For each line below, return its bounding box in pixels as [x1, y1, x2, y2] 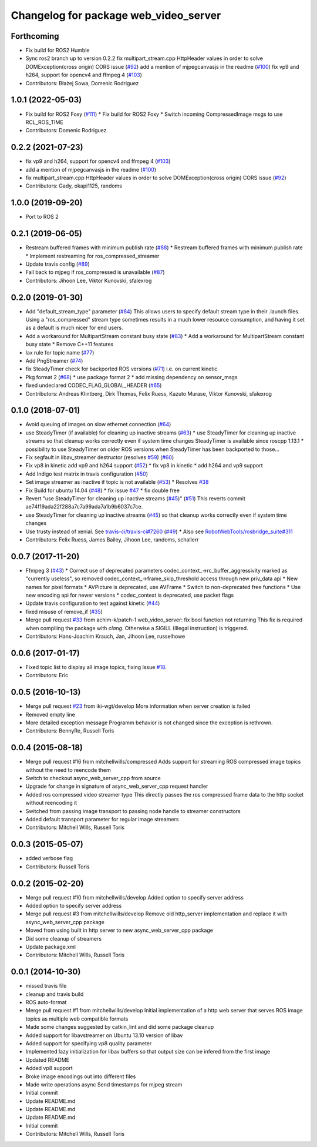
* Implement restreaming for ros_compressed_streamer [25, 252, 160, 259]
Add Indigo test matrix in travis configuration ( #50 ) [25, 470, 148, 477]
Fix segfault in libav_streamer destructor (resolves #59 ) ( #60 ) [25, 454, 174, 461]
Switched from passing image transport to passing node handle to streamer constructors [25, 807, 241, 814]
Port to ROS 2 [25, 213, 59, 220]
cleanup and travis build [25, 991, 84, 998]
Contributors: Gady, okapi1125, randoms [25, 182, 123, 189]
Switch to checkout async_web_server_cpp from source [25, 775, 161, 782]
